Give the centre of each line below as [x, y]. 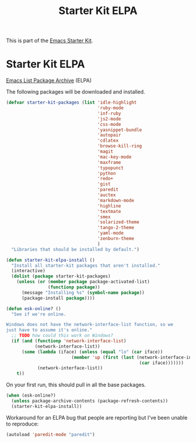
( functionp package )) [74, 287]
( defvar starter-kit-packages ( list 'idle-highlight [71, 103]
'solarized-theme [118, 222]
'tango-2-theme [116, 228]
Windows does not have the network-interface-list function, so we [90, 325]
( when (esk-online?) [31, 396]
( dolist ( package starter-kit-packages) [61, 276]
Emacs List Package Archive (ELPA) [49, 81]
